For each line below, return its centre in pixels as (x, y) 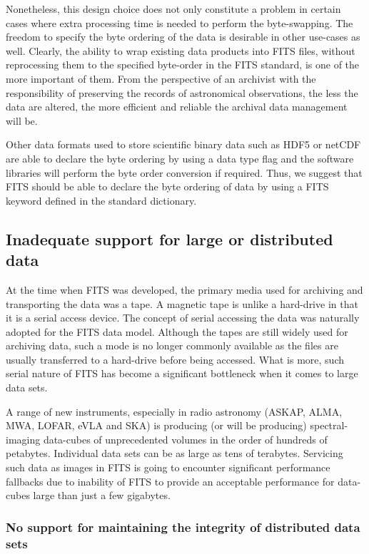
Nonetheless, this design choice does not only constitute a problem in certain (173, 9)
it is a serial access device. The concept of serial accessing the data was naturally (183, 318)
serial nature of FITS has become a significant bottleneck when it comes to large (182, 373)
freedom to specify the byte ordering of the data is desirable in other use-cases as (183, 37)
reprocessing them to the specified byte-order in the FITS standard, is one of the (183, 65)
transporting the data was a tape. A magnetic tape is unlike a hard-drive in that (182, 303)
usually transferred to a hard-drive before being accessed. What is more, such (175, 359)
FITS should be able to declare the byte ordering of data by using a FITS (167, 186)
